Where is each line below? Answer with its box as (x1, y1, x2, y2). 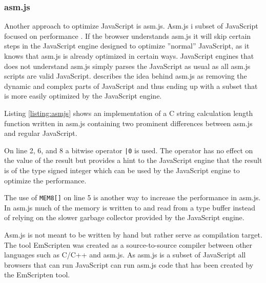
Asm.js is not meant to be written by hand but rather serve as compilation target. (4, 229, 262, 240)
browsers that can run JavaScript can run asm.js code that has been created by (4, 259, 254, 270)
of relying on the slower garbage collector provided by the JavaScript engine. (4, 212, 244, 223)
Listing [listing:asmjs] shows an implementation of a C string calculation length (4, 107, 253, 118)
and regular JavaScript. (4, 128, 77, 138)
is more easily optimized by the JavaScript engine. (4, 90, 162, 101)
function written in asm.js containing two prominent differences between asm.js (4, 117, 253, 128)
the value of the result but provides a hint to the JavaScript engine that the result (4, 155, 262, 166)
